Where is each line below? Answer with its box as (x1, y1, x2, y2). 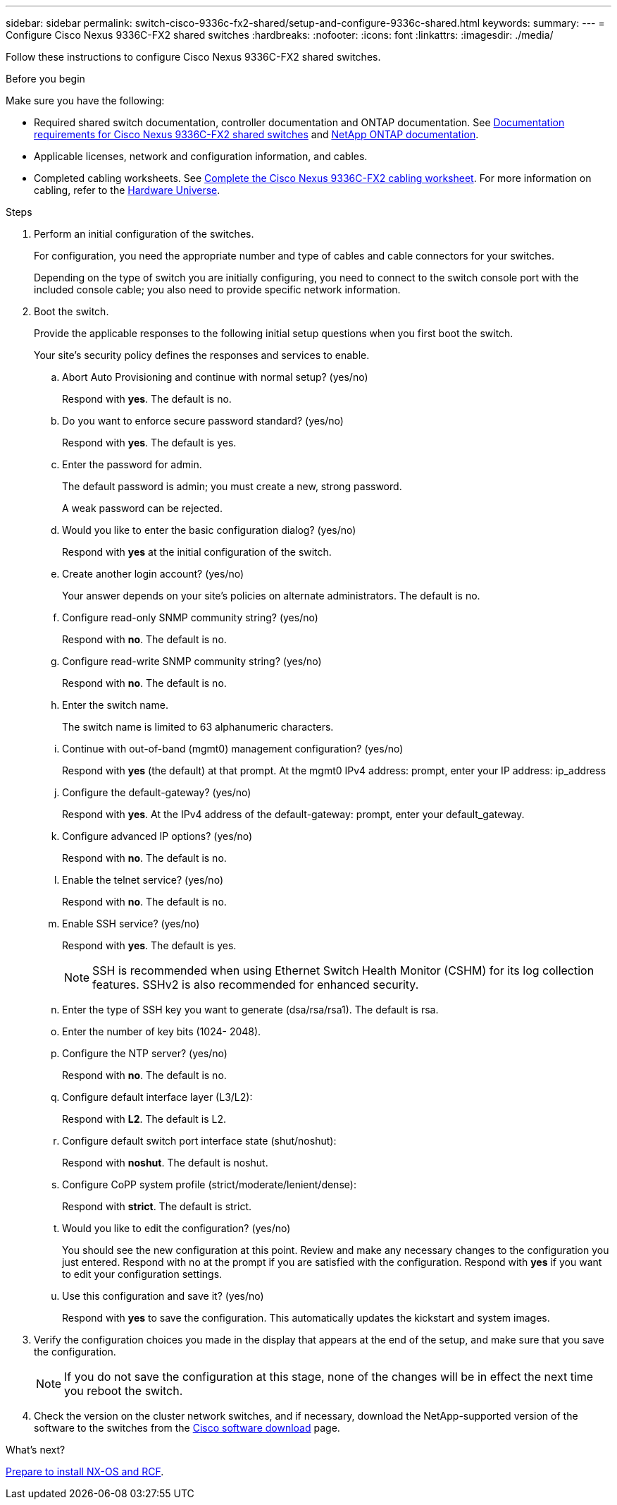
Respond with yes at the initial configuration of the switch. (62, 546, 332, 558)
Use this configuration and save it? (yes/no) (62, 1290, 264, 1302)
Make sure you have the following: (6, 95, 165, 106)
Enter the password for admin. (62, 458, 202, 470)
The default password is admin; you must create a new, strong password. (62, 480, 402, 492)
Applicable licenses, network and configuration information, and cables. (34, 150, 368, 162)
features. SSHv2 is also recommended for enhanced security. (92, 977, 419, 992)
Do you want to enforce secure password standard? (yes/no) (62, 415, 344, 427)
